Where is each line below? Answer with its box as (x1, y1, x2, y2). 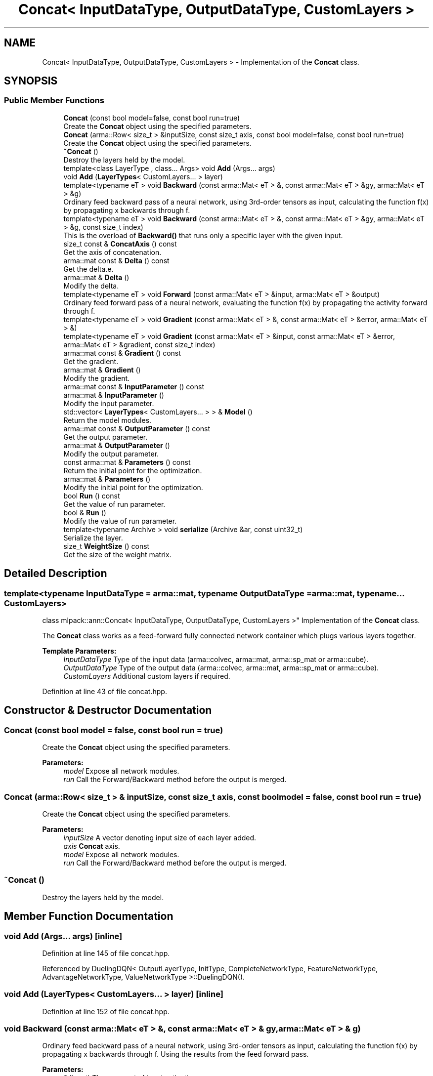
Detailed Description (4, 567, 107, 580)
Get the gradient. (63, 357, 119, 366)
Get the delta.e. (63, 264, 114, 273)
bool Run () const (63, 491, 120, 500)
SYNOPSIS (4, 75, 58, 87)
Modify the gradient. (63, 373, 130, 382)
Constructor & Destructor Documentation (4, 704, 212, 717)
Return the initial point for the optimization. (63, 466, 202, 475)
